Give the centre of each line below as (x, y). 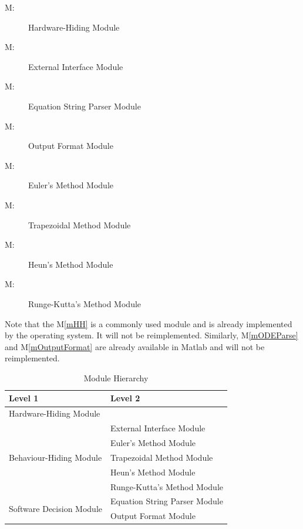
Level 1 (24, 398)
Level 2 (125, 398)
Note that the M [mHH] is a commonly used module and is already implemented (149, 323)
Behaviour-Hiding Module (55, 457)
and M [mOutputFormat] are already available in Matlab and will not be (135, 346)
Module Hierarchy (116, 377)
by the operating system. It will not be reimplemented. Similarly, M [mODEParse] (151, 335)
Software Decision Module (55, 508)
